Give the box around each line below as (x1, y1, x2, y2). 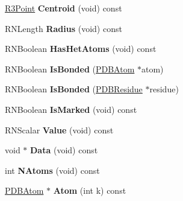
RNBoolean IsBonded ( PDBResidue (5, 83, 143, 95)
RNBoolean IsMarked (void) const (5, 103, 137, 115)
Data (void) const (30, 144, 98, 156)
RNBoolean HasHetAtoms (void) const (5, 42, 157, 55)
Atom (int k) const (53, 184, 126, 197)
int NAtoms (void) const (5, 164, 100, 176)
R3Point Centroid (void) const (5, 2, 122, 14)
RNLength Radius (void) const (5, 22, 122, 34)
